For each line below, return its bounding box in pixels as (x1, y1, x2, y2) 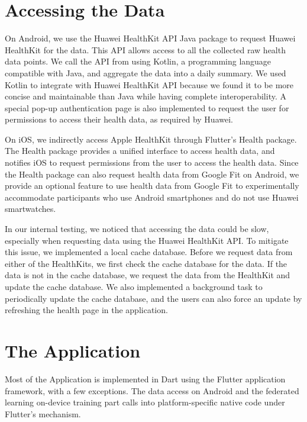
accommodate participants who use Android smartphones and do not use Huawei (5, 191, 299, 203)
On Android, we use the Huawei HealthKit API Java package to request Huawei (5, 32, 296, 44)
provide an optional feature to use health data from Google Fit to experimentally (5, 179, 299, 192)
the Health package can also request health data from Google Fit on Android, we (5, 167, 299, 180)
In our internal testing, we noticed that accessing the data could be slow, (5, 223, 269, 235)
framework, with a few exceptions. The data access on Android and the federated (5, 384, 299, 397)
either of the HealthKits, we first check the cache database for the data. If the (5, 257, 287, 269)
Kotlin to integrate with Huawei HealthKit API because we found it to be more (5, 78, 293, 91)
